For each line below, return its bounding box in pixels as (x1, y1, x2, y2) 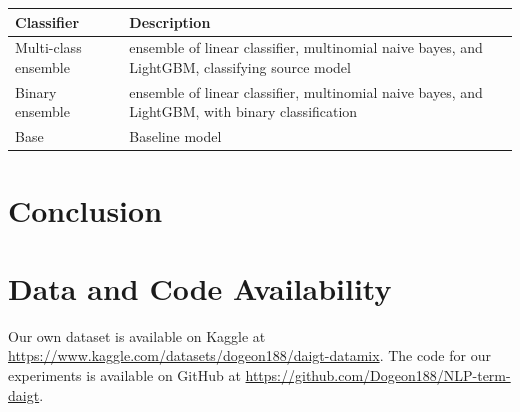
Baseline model (129, 126, 222, 147)
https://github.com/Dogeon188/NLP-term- (245, 365, 511, 385)
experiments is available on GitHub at (8, 365, 241, 385)
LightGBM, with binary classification (129, 101, 358, 122)
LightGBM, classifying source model (129, 56, 351, 77)
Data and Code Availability (8, 267, 392, 308)
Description (129, 11, 211, 32)
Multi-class (15, 37, 82, 58)
